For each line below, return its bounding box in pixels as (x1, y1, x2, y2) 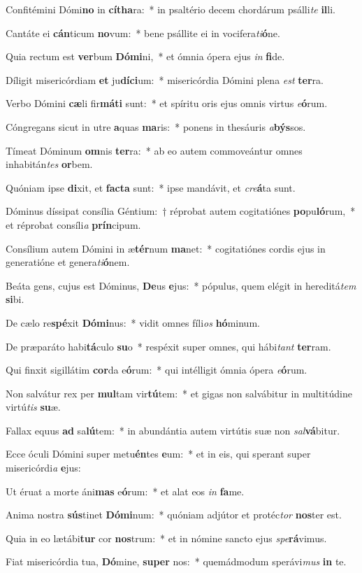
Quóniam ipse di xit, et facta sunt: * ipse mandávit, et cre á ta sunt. (6, 180, 296, 194)
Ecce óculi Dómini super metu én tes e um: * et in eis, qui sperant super (6, 446, 311, 461)
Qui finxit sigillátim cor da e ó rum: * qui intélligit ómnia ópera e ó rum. (6, 362, 307, 377)
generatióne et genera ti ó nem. (6, 255, 130, 269)
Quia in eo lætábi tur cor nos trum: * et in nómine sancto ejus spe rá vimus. (6, 530, 327, 545)
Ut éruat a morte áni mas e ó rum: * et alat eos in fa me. (6, 483, 245, 498)
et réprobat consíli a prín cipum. (6, 217, 141, 232)
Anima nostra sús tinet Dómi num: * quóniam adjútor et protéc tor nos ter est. (6, 507, 342, 522)
